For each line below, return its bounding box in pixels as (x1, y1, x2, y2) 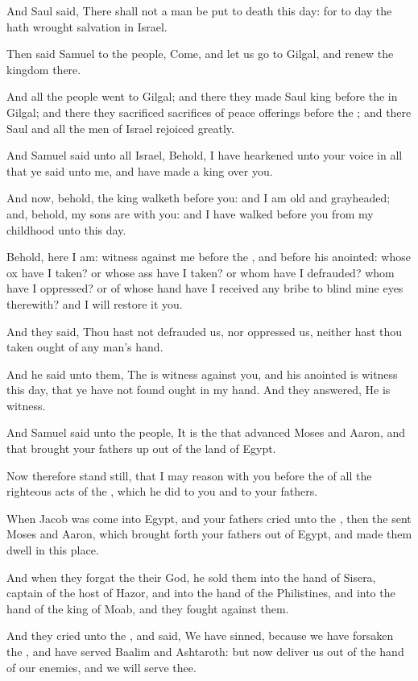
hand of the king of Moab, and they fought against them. (6, 600, 289, 617)
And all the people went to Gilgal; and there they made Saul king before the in (6, 88, 398, 105)
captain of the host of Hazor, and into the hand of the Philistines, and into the (6, 584, 395, 601)
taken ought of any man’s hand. (6, 338, 163, 355)
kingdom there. (6, 60, 81, 77)
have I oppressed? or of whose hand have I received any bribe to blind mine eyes (6, 280, 404, 297)
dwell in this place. (6, 542, 99, 559)
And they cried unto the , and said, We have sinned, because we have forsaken (6, 627, 394, 644)
